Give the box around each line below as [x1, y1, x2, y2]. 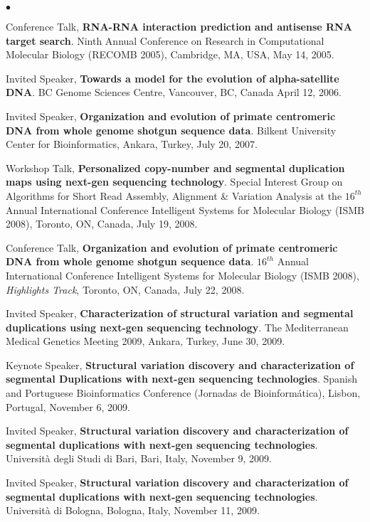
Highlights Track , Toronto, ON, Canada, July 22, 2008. [6, 282, 245, 297]
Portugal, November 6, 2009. [6, 399, 130, 414]
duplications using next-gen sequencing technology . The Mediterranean [6, 319, 349, 334]
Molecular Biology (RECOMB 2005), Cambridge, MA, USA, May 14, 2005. [6, 47, 334, 62]
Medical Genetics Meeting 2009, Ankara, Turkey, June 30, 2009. [6, 334, 285, 348]
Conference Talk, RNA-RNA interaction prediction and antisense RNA [6, 19, 352, 33]
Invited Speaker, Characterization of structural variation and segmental [6, 306, 354, 321]
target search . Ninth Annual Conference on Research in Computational [6, 33, 324, 48]
